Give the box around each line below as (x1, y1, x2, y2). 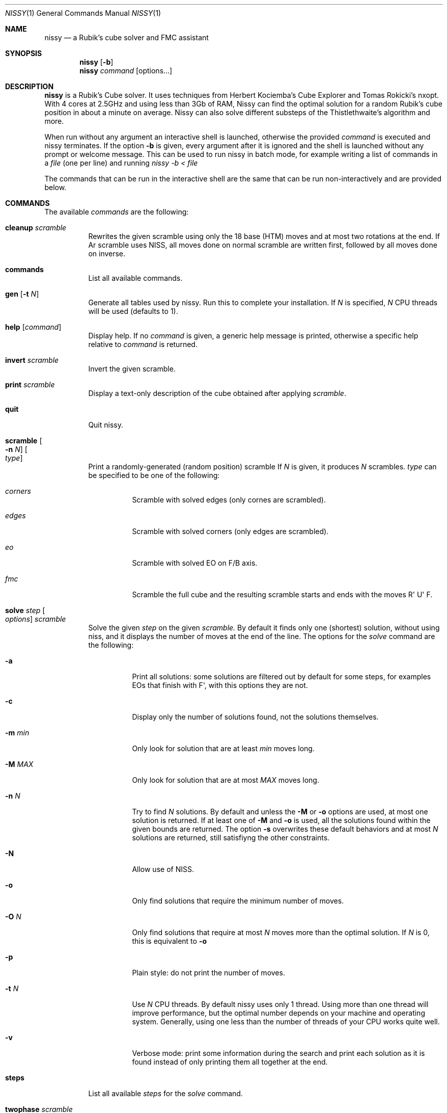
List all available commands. (88, 274, 183, 282)
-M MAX (5, 760, 34, 768)
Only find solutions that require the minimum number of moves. (132, 896, 344, 905)
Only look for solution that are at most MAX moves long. (132, 776, 319, 784)
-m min (5, 728, 30, 737)
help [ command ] (5, 323, 62, 331)
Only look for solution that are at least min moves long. (132, 744, 315, 753)
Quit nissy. (88, 420, 124, 429)
